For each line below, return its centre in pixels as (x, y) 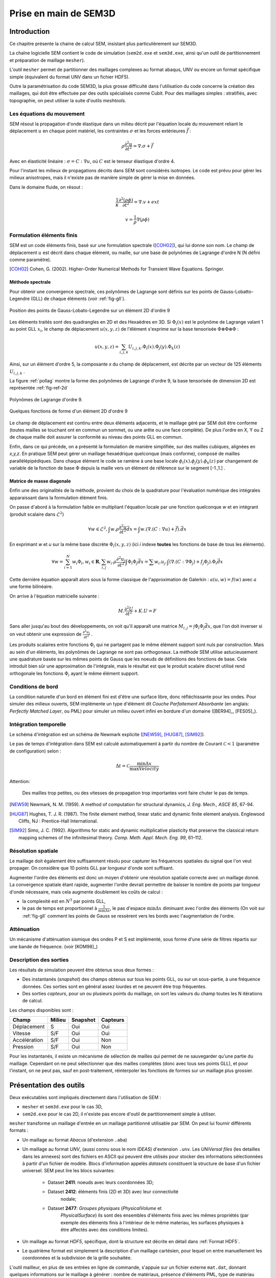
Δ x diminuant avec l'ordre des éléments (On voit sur (210, 908)
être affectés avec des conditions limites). (105, 1230)
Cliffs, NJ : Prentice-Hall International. (58, 821)
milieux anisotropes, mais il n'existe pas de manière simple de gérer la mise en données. (102, 178)
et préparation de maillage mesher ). (47, 60)
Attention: (20, 781)
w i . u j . (160, 562)
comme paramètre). (30, 260)
